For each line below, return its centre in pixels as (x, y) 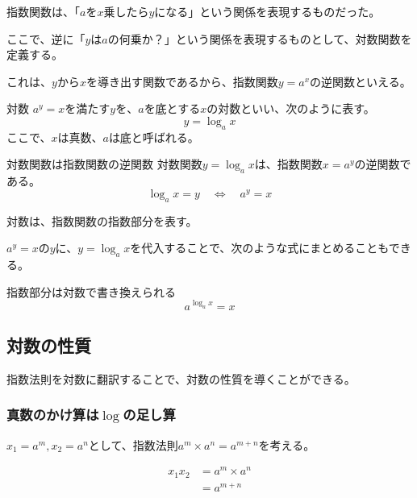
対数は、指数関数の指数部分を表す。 (102, 220)
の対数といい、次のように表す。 (291, 108)
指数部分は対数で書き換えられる (91, 291)
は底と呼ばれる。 (154, 137)
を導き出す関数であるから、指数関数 (182, 81)
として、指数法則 (133, 444)
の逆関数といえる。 (361, 81)
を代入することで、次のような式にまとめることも (259, 248)
